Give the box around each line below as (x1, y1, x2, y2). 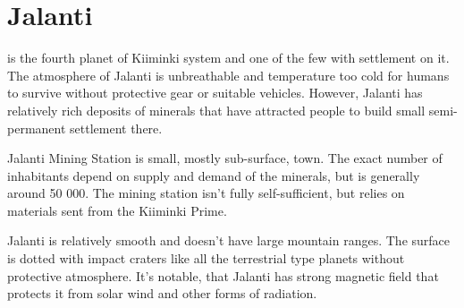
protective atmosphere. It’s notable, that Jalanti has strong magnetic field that (7, 266, 439, 285)
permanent (7, 118, 66, 137)
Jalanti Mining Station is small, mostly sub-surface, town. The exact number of (7, 149, 443, 167)
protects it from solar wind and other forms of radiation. (7, 284, 317, 303)
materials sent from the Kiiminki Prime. (7, 201, 227, 219)
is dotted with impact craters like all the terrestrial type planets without (7, 249, 405, 268)
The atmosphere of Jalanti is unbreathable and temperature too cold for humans (7, 65, 450, 84)
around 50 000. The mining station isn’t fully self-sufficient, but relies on (7, 184, 405, 202)
